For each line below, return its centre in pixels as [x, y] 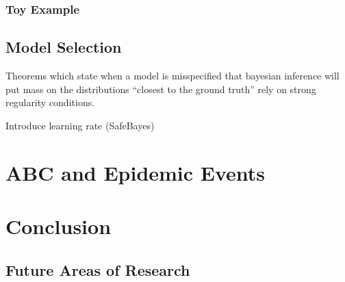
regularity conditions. [50, 102]
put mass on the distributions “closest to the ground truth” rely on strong [161, 89]
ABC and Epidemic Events [136, 172]
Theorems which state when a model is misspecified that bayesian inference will [172, 76]
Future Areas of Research [98, 269]
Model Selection [64, 47]
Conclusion [59, 226]
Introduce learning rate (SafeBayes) [80, 125]
